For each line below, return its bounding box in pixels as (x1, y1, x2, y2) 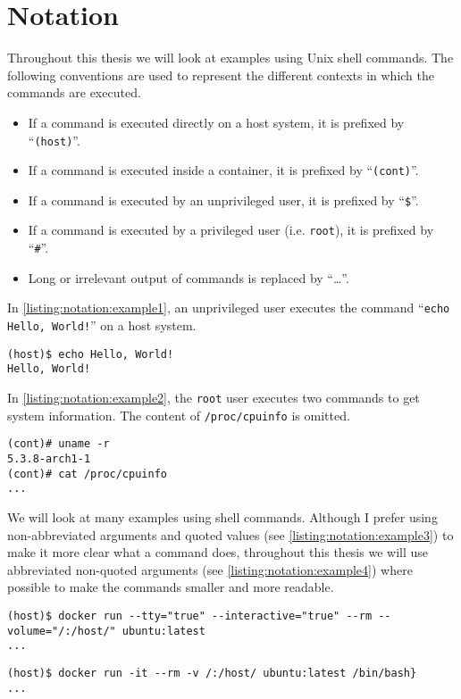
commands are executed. (7, 83, 141, 102)
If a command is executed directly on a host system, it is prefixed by (28, 112, 405, 131)
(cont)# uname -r (7, 437, 110, 451)
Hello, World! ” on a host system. (7, 316, 197, 335)
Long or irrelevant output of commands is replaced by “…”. (28, 268, 349, 287)
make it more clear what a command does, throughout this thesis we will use (7, 543, 429, 562)
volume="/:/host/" (7, 624, 116, 637)
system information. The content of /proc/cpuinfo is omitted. (7, 405, 350, 424)
